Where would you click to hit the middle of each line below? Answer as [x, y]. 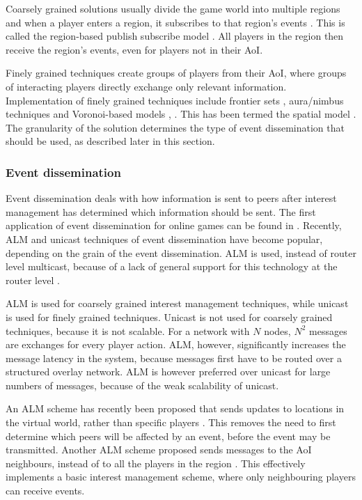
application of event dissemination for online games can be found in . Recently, [174, 225]
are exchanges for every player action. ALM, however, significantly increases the [176, 344]
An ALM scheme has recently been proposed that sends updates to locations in [175, 408]
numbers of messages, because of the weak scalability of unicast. [142, 385]
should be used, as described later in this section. [110, 141]
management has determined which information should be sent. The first [161, 211]
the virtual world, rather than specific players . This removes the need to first [171, 422]
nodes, [277, 330]
